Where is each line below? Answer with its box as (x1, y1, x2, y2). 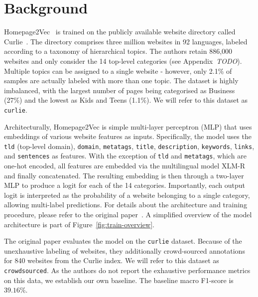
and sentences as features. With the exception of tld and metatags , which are (4, 150, 247, 161)
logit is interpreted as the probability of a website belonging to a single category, (4, 189, 250, 200)
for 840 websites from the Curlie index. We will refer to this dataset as (4, 255, 219, 266)
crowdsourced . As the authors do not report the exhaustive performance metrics (4, 265, 251, 276)
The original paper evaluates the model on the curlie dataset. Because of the (4, 236, 242, 246)
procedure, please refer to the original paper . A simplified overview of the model (4, 209, 252, 219)
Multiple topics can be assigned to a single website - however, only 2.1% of (4, 65, 232, 76)
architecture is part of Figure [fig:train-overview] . (4, 219, 154, 229)
